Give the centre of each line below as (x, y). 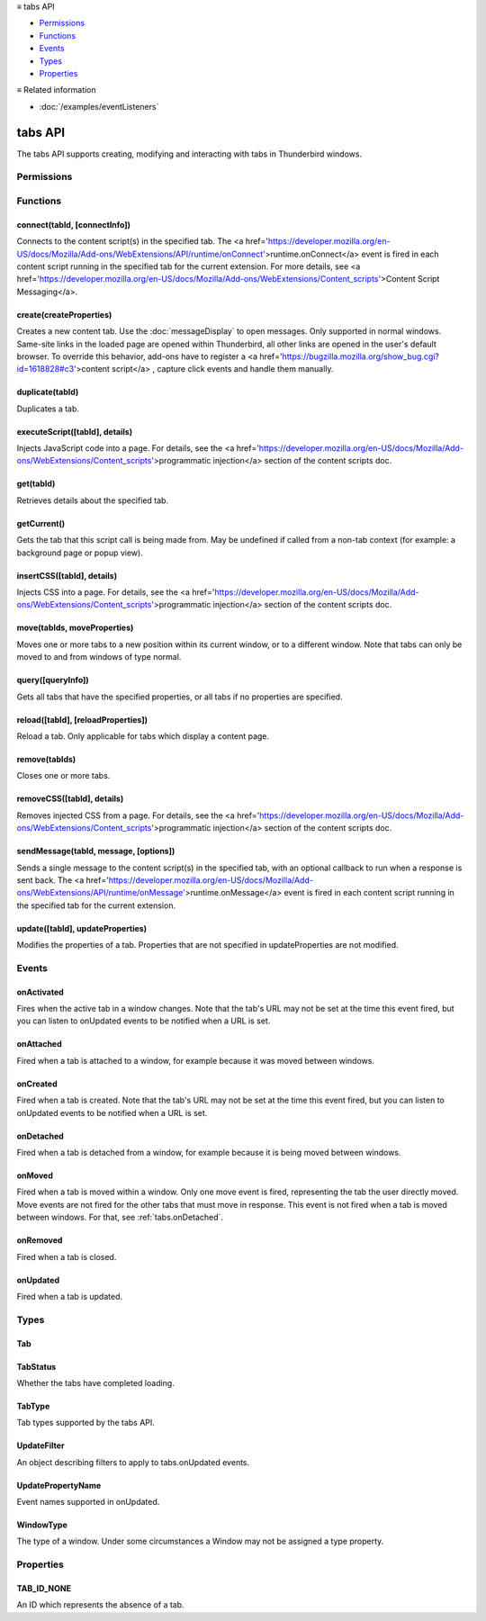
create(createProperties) (64, 314)
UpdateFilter (40, 1445)
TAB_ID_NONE (44, 1589)
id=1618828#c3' (46, 369)
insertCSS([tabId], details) (67, 575)
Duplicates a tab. (48, 409)
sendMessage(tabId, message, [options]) (96, 851)
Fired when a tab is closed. (67, 1256)
